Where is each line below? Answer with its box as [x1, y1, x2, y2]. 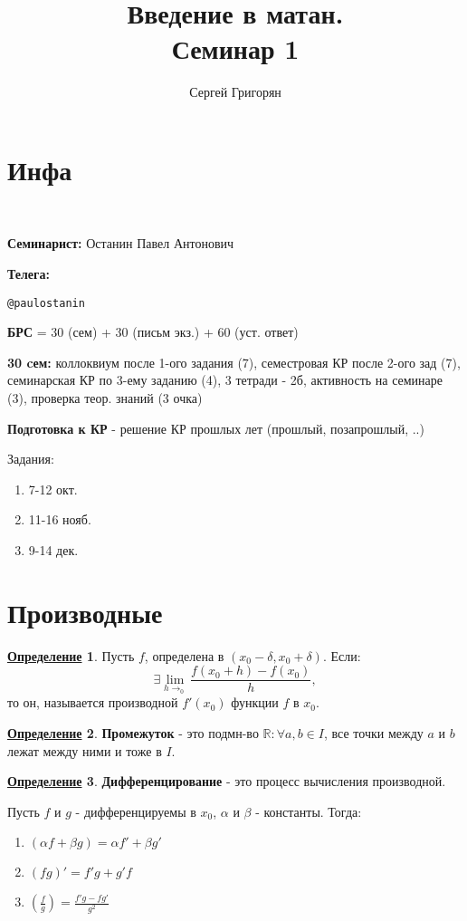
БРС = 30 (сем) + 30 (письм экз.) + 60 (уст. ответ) [7, 322, 299, 341]
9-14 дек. [28, 541, 79, 560]
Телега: [7, 264, 50, 283]
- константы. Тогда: [255, 801, 362, 820]
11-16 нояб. [28, 510, 91, 529]
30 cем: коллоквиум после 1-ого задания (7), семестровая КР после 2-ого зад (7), [7, 352, 461, 371]
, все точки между [323, 724, 424, 743]
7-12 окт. [28, 479, 78, 498]
